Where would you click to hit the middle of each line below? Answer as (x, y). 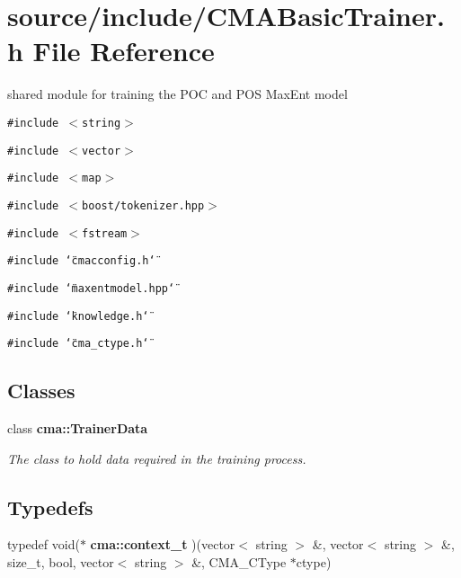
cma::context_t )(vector (163, 544)
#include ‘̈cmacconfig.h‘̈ (81, 261)
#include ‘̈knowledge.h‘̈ (78, 316)
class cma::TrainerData (78, 428)
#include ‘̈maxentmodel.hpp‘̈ (91, 288)
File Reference (124, 51)
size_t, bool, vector (61, 562)
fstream (105, 233)
